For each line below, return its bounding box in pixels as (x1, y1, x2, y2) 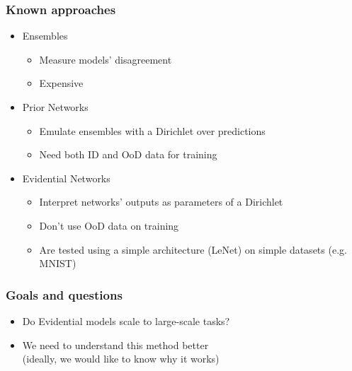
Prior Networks (22, 100, 89, 114)
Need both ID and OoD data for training (39, 147, 217, 162)
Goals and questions (6, 285, 123, 303)
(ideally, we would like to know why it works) (22, 351, 220, 366)
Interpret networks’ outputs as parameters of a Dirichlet (39, 194, 283, 209)
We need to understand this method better (22, 337, 209, 352)
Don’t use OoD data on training (39, 218, 179, 232)
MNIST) (39, 256, 76, 271)
